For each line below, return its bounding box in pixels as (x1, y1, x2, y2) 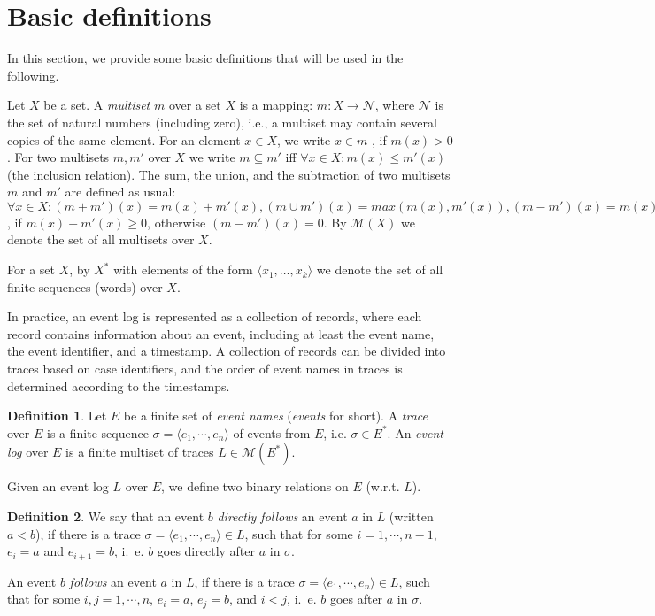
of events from (233, 423, 311, 442)
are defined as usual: (65, 182, 176, 201)
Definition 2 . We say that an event (7, 507, 204, 525)
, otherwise (147, 212, 206, 231)
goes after (329, 589, 383, 608)
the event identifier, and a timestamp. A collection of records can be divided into (7, 342, 446, 360)
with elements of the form (113, 260, 253, 279)
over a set (168, 96, 221, 114)
